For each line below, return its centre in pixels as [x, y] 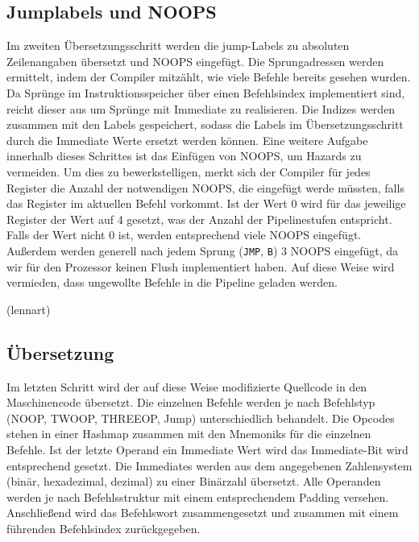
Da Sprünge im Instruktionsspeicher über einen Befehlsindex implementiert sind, [206, 92]
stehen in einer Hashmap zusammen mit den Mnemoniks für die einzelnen [189, 434]
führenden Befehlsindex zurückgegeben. [104, 528]
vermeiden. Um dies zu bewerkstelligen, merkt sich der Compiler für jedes [189, 171]
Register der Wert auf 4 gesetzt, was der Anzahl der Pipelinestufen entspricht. [199, 219]
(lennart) [29, 309]
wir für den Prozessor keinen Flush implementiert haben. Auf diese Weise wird [201, 266]
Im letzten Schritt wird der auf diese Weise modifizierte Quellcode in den [187, 386]
